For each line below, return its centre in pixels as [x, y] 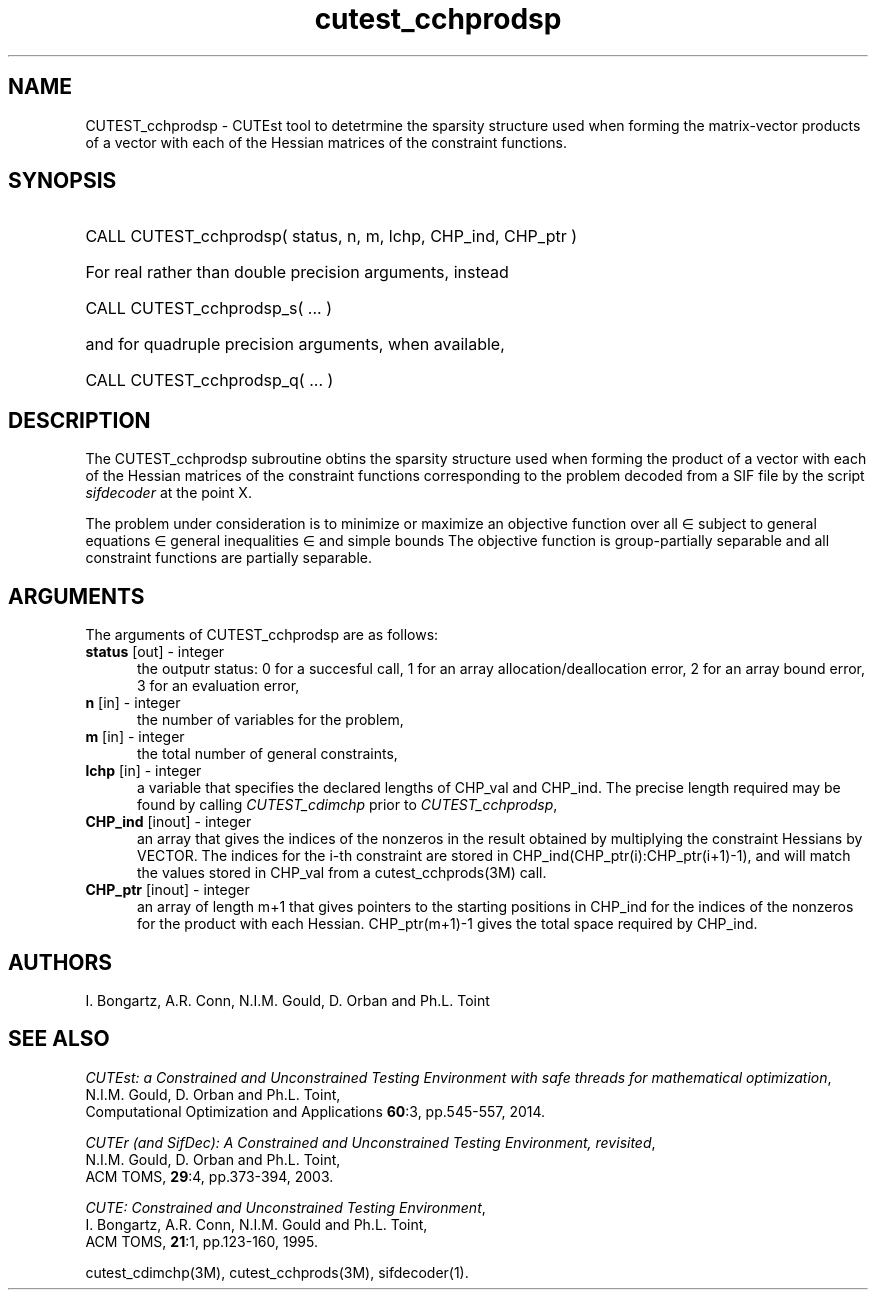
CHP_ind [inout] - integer [168, 822]
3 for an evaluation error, [218, 686]
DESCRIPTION [79, 420]
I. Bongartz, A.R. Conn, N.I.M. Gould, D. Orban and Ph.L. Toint [287, 1000]
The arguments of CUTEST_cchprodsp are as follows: [262, 635]
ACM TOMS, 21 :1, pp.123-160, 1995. [202, 1241]
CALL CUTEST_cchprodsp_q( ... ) [209, 380]
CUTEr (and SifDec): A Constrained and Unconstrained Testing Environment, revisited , [370, 1142]
